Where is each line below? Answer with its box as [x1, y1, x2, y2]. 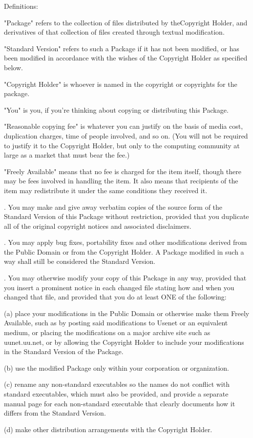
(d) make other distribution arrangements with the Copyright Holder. [4, 424, 212, 434]
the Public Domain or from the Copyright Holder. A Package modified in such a [4, 246, 244, 257]
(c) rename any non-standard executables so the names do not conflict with [4, 379, 230, 389]
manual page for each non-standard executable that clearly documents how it [4, 398, 235, 408]
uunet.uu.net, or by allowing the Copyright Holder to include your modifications [4, 337, 244, 347]
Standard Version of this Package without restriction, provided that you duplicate [4, 211, 249, 221]
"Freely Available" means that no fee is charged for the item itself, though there [4, 166, 241, 176]
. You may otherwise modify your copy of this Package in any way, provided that [4, 273, 247, 283]
